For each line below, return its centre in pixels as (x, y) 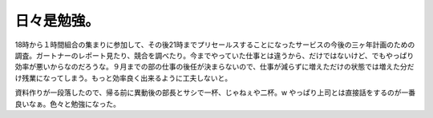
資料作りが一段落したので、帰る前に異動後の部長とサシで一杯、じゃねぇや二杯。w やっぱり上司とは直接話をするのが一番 (215, 92)
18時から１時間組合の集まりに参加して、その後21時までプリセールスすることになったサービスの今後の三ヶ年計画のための (215, 45)
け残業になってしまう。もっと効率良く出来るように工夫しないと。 (123, 78)
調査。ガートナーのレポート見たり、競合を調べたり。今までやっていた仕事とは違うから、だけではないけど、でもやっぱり (214, 55)
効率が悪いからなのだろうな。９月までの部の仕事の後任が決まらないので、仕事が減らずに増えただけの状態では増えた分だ (214, 67)
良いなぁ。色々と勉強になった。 (67, 104)
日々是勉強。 (57, 21)
